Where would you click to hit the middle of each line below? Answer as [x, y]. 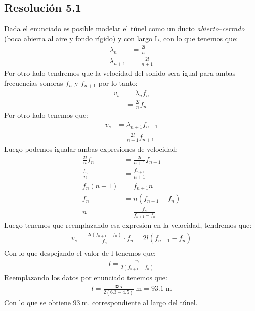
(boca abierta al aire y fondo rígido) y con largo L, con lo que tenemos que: [121, 38]
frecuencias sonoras [34, 83]
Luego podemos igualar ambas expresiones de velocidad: [91, 149]
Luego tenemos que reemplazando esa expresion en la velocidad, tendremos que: [128, 225]
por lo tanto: [118, 83]
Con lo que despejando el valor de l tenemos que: [80, 253]
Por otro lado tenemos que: [46, 115]
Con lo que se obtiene [37, 302]
